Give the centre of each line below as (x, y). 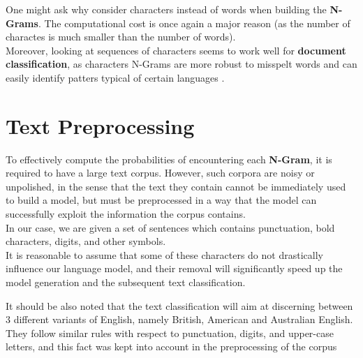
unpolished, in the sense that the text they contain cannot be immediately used (176, 186)
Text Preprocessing (100, 125)
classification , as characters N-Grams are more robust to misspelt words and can (181, 64)
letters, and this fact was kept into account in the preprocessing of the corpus (171, 346)
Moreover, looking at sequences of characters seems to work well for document (176, 50)
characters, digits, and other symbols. (86, 241)
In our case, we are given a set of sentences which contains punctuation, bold (170, 227)
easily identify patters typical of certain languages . (115, 77)
